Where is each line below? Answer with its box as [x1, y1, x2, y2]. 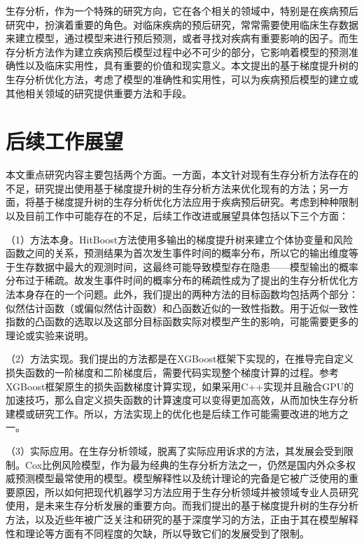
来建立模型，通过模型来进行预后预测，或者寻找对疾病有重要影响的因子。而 [6, 31, 349, 45]
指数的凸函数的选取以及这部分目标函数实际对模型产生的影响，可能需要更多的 [6, 314, 358, 329]
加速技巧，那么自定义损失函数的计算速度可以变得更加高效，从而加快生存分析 [6, 392, 358, 407]
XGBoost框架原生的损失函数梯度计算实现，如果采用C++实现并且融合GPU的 [6, 378, 354, 393]
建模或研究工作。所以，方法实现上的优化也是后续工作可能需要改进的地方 [6, 406, 339, 420]
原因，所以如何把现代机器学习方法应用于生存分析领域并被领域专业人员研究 [15, 484, 358, 499]
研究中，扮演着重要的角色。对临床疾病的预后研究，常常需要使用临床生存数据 [6, 17, 358, 31]
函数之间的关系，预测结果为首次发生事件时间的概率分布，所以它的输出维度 [6, 246, 349, 260]
